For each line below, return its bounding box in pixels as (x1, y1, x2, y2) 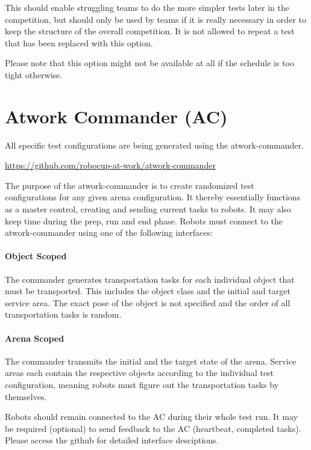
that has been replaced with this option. (5, 36, 153, 49)
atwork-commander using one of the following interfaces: (5, 226, 213, 239)
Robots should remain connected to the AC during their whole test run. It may (5, 410, 298, 423)
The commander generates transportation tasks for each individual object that (5, 273, 295, 285)
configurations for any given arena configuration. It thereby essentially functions (5, 191, 301, 203)
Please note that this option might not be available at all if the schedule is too (5, 57, 294, 69)
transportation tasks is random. (5, 308, 122, 321)
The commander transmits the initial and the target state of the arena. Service (5, 354, 297, 367)
